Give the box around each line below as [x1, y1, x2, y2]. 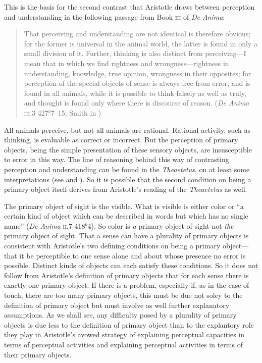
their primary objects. [4, 349, 72, 359]
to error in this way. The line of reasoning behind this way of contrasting [4, 154, 229, 165]
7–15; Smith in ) [50, 107, 101, 118]
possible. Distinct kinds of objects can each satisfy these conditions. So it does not [4, 260, 258, 271]
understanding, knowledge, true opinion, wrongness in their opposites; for [24, 68, 251, 78]
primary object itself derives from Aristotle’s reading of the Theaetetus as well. [4, 184, 247, 194]
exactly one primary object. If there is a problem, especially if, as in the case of [4, 280, 249, 290]
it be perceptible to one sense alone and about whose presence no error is [19, 250, 246, 261]
